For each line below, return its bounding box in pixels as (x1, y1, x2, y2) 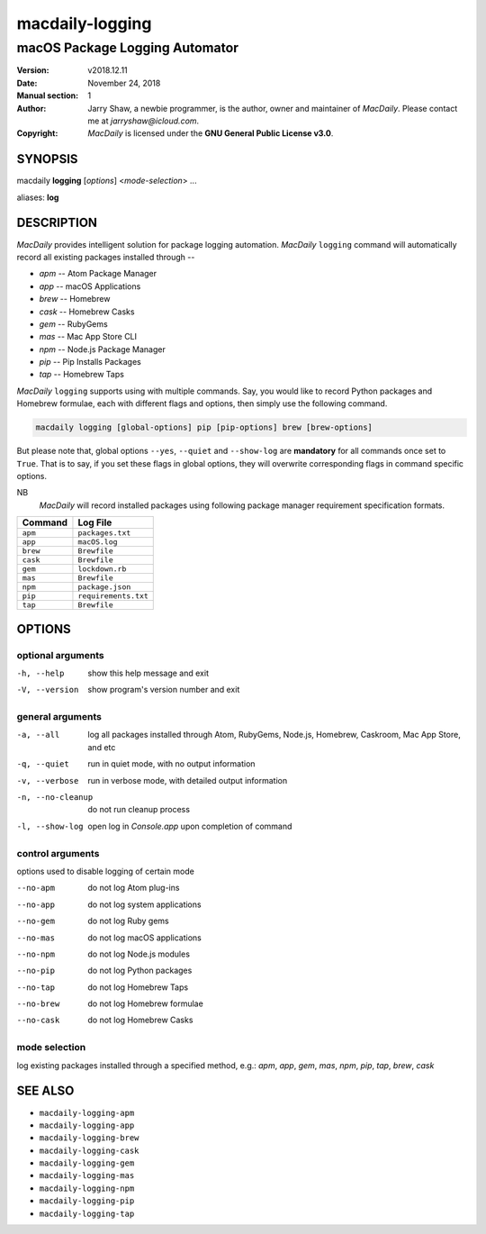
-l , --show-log (16, 821, 85, 831)
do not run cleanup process (87, 804, 191, 815)
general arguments (16, 711, 103, 723)
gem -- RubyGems (39, 318, 108, 329)
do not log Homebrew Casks (87, 1014, 193, 1026)
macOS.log (77, 537, 118, 547)
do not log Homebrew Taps (87, 982, 189, 993)
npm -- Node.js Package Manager (39, 343, 166, 355)
